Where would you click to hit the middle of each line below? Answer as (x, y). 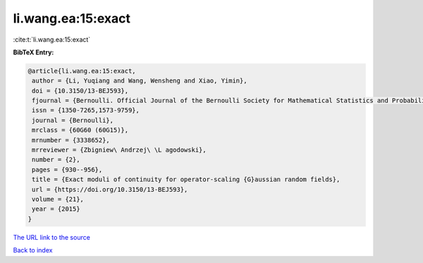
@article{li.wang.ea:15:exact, (82, 71)
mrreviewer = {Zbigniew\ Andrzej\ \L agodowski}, (119, 150)
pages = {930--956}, (67, 170)
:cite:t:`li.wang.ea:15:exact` (52, 39)
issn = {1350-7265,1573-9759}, (86, 110)
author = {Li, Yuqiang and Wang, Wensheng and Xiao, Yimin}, (140, 81)
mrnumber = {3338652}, (71, 140)
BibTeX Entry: (33, 52)
